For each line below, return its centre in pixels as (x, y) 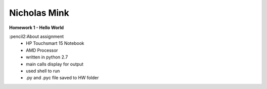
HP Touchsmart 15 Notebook (55, 43)
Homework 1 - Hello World (37, 28)
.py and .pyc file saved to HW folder (62, 78)
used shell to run (43, 71)
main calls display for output (55, 64)
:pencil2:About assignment (36, 36)
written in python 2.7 (47, 57)
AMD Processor (42, 50)
